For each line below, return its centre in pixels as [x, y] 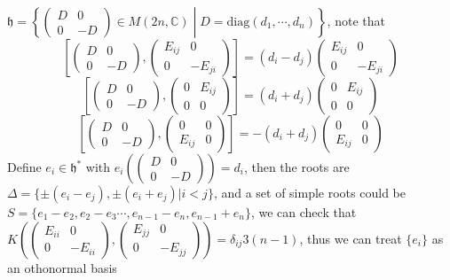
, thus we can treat [351, 238]
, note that [356, 20]
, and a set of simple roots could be [309, 192]
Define [24, 167]
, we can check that [304, 212]
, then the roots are [296, 167]
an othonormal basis [62, 267]
